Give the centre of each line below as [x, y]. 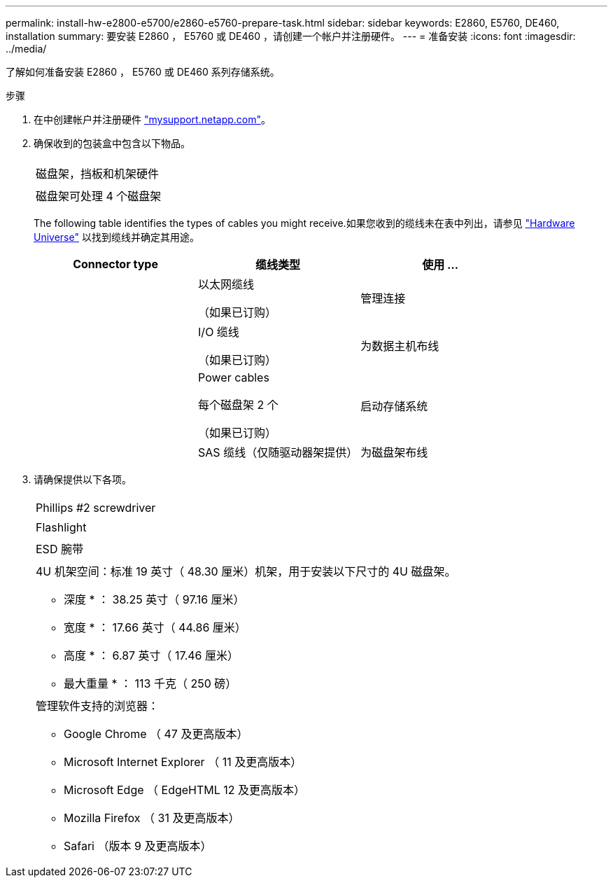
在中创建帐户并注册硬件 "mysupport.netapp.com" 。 [152, 119]
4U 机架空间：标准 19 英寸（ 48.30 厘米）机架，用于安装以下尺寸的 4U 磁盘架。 [246, 571]
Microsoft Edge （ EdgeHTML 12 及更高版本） [185, 790]
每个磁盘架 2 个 [238, 405]
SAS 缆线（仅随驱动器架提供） [278, 452]
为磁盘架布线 [394, 452]
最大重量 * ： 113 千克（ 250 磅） [150, 683]
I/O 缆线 [219, 332]
